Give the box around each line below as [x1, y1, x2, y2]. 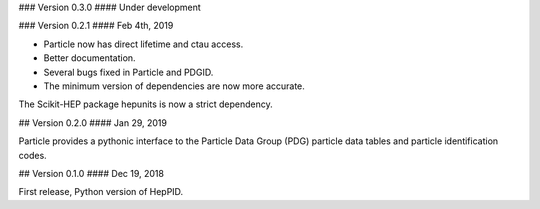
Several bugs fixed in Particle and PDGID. [43, 66, 214, 78]
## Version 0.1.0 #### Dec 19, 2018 [18, 167, 165, 179]
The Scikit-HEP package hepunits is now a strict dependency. [18, 98, 274, 110]
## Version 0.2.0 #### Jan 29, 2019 [18, 116, 167, 129]
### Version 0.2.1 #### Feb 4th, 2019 [18, 20, 174, 32]
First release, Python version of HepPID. [18, 186, 184, 198]
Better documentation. [43, 52, 136, 64]
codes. [18, 149, 47, 161]
